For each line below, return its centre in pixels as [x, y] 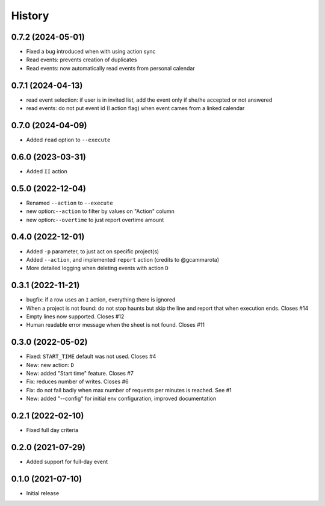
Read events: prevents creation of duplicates [82, 60]
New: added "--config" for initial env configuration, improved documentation [121, 399]
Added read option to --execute [68, 140]
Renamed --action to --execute [70, 203]
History [30, 16]
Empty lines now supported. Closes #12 [75, 316]
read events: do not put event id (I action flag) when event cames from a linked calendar [135, 108]
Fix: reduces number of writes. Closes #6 [77, 381]
